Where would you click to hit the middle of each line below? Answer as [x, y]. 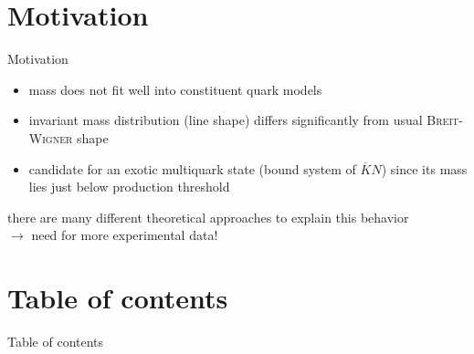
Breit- [445, 120]
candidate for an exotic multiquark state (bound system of [192, 168]
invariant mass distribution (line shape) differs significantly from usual [226, 120]
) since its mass [424, 168]
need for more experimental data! [125, 235]
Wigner [51, 137]
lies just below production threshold [129, 187]
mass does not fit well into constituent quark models [175, 89]
